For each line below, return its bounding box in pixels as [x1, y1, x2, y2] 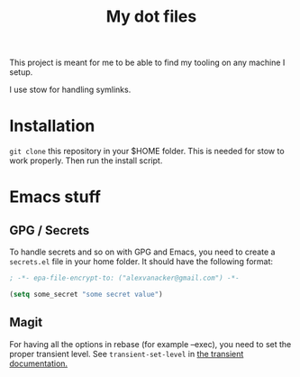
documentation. [9, 358, 68, 369]
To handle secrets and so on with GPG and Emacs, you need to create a [9, 246, 276, 258]
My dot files [105, 6, 197, 27]
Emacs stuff [9, 187, 102, 207]
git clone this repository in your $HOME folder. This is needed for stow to [9, 146, 286, 157]
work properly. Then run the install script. [9, 155, 163, 166]
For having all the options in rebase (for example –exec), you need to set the [9, 338, 292, 349]
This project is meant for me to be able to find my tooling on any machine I [9, 57, 286, 69]
